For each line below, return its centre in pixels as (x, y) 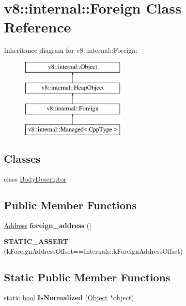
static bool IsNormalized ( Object (56, 297)
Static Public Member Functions (87, 277)
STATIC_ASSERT (36, 241)
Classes (22, 159)
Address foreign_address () (48, 225)
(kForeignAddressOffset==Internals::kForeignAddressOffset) (93, 251)
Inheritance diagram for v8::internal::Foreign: (71, 50)
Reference (38, 27)
